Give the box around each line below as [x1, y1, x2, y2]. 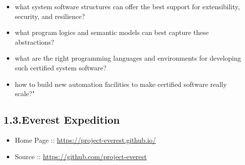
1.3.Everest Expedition [3, 112, 120, 127]
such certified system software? [15, 62, 107, 72]
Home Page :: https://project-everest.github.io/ [15, 134, 156, 145]
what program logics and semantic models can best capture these [15, 27, 209, 37]
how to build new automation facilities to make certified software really [15, 79, 227, 89]
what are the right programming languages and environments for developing [15, 53, 241, 63]
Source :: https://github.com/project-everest [15, 151, 147, 161]
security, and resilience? [15, 11, 85, 21]
